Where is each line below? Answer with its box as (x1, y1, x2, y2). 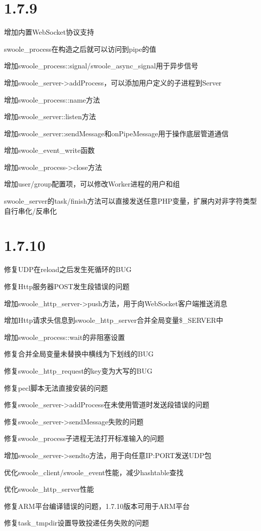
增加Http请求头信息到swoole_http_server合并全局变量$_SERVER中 (4, 315, 223, 325)
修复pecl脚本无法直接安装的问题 (4, 382, 108, 393)
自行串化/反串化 (4, 205, 57, 216)
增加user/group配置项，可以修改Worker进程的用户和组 (4, 179, 180, 189)
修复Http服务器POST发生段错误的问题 (4, 281, 130, 291)
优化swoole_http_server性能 (4, 484, 94, 494)
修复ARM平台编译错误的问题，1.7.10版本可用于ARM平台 (4, 500, 190, 511)
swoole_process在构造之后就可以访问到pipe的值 (4, 43, 156, 54)
